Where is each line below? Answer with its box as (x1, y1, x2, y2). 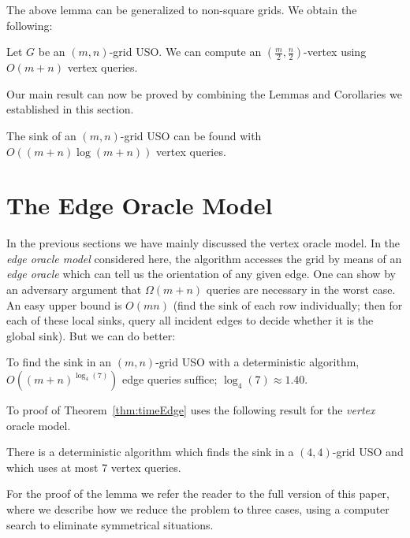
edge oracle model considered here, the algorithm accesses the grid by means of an (6, 250, 402, 266)
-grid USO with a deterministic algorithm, (155, 354, 360, 370)
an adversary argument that (6, 281, 142, 298)
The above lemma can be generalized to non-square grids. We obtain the (6, 2, 357, 17)
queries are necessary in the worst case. (206, 281, 396, 298)
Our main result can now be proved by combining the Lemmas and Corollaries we (6, 85, 402, 102)
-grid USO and (332, 443, 404, 460)
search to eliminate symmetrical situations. (6, 516, 214, 532)
